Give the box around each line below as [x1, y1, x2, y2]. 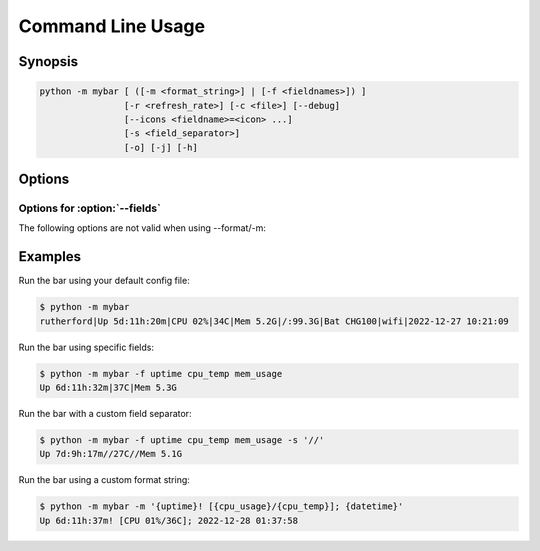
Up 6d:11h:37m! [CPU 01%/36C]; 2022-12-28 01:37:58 [39, 515, 299, 526]
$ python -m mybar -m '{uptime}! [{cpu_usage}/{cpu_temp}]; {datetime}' [39, 501, 404, 512]
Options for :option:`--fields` [18, 201, 162, 215]
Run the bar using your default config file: [18, 275, 190, 287]
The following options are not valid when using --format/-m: [18, 222, 267, 234]
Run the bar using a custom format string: [18, 474, 190, 486]
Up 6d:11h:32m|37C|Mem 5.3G [39, 382, 177, 394]
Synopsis [18, 53, 79, 70]
